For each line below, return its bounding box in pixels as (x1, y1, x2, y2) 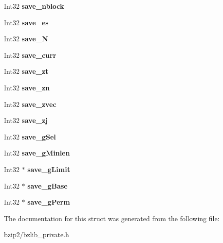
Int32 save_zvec (4, 99, 56, 109)
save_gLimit (27, 164, 70, 174)
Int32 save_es (4, 17, 49, 27)
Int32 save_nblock (4, 1, 64, 11)
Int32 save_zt (4, 66, 49, 76)
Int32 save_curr (4, 50, 56, 60)
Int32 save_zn (4, 82, 50, 92)
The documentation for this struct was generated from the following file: (4, 213, 220, 223)
